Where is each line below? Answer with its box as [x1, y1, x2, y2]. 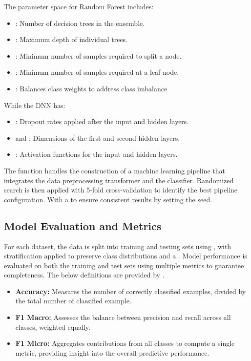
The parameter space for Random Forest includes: [4, 1, 154, 11]
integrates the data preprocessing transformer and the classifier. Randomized [4, 175, 234, 185]
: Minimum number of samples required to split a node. [15, 50, 182, 61]
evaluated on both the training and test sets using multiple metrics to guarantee [4, 260, 244, 270]
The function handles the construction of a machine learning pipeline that [4, 165, 225, 175]
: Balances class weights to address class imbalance [15, 83, 167, 93]
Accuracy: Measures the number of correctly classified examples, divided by [15, 286, 246, 296]
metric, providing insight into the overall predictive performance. [15, 347, 209, 358]
